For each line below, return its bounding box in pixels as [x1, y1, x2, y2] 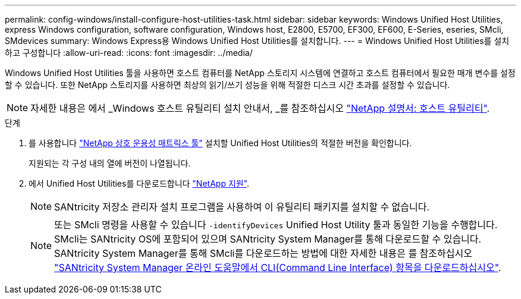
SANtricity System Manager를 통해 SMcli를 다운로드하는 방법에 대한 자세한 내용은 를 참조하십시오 [54, 247, 472, 259]
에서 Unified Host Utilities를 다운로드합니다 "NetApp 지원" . [29, 178, 250, 188]
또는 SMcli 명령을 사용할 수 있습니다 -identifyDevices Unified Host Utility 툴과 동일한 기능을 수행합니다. [54, 219, 498, 231]
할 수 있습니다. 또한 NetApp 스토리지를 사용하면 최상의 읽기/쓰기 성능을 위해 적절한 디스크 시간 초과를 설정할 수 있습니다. [5, 80, 450, 90]
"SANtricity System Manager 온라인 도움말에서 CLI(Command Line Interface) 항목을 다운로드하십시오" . [54, 262, 501, 273]
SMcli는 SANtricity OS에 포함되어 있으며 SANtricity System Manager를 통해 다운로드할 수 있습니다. [54, 233, 482, 245]
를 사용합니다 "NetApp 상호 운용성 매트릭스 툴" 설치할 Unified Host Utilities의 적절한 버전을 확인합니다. [29, 138, 412, 148]
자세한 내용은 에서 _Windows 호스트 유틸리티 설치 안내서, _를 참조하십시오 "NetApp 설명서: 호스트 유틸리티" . [30, 102, 490, 114]
